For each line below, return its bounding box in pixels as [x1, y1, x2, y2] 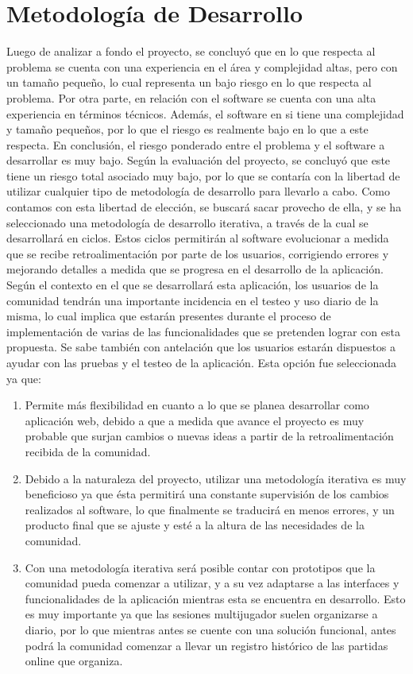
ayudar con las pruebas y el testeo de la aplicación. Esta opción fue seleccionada [6, 354, 397, 370]
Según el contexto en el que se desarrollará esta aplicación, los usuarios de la [6, 277, 379, 293]
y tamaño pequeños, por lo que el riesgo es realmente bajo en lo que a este [6, 121, 369, 138]
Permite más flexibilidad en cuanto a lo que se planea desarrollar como [25, 397, 369, 413]
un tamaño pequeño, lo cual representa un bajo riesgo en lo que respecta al [6, 74, 372, 91]
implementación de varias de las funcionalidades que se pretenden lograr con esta [6, 323, 400, 339]
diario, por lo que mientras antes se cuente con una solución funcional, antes [25, 621, 396, 637]
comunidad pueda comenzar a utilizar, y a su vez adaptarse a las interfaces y [25, 575, 399, 591]
